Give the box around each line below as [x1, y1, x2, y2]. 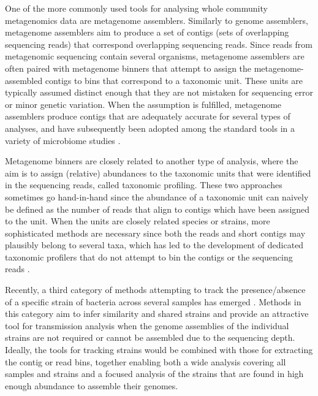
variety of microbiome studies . [5, 134, 121, 147]
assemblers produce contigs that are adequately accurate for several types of [5, 110, 290, 123]
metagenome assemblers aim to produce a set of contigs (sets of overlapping [5, 26, 289, 39]
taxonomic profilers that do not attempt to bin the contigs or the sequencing [5, 250, 293, 263]
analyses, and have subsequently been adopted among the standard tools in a [5, 121, 295, 134]
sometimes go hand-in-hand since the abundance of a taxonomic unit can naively [5, 190, 309, 203]
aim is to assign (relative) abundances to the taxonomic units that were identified [5, 166, 311, 179]
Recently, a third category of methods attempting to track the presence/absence [5, 283, 306, 296]
